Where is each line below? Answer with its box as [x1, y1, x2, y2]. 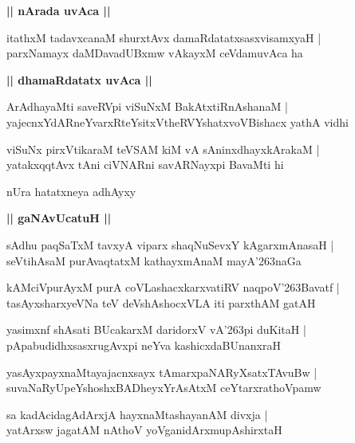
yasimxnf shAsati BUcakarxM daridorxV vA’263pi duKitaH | [6, 321, 306, 338]
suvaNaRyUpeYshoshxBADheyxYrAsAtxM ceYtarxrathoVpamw [6, 379, 321, 396]
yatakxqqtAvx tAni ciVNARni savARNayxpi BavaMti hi [6, 156, 284, 173]
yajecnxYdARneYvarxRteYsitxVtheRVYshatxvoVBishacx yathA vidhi [6, 113, 349, 130]
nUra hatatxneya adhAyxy [6, 182, 136, 199]
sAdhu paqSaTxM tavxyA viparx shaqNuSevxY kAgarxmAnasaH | [6, 236, 334, 253]
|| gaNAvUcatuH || [6, 210, 112, 226]
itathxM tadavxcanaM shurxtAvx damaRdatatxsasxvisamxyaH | [6, 29, 321, 45]
